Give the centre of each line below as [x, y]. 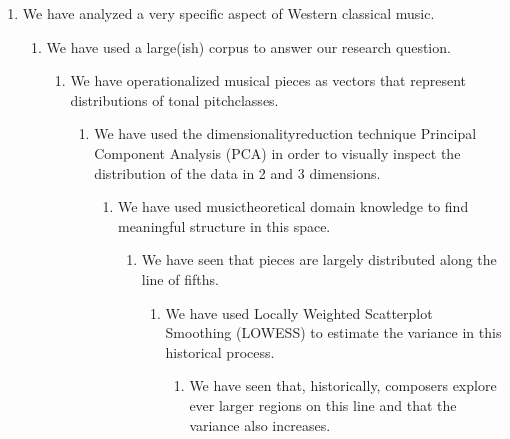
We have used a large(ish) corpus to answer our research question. [248, 46]
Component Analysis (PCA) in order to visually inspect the [277, 152]
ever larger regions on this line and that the [323, 404]
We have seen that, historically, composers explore [343, 385]
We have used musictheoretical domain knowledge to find [293, 206]
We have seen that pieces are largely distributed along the [319, 259]
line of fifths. [180, 278]
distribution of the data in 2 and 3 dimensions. [237, 172]
